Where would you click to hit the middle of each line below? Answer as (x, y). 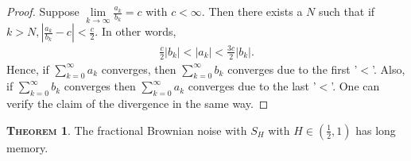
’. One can (355, 86)
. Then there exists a (252, 11)
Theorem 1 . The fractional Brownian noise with (127, 130)
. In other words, (136, 31)
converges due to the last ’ (252, 86)
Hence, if (28, 69)
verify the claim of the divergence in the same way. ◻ (138, 103)
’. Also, (388, 69)
